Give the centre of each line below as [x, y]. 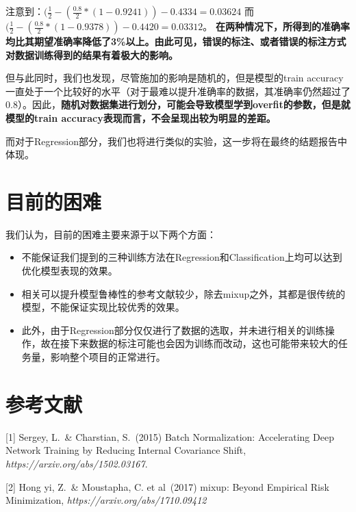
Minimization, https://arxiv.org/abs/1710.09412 [106, 500]
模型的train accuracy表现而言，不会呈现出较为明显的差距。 [141, 117]
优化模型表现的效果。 [69, 271]
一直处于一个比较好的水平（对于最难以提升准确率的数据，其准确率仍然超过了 [178, 91]
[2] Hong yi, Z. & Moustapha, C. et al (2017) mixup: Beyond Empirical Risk [167, 486]
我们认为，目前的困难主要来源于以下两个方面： [111, 234]
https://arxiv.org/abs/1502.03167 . [77, 463]
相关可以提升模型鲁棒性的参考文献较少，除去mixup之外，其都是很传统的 [183, 293]
